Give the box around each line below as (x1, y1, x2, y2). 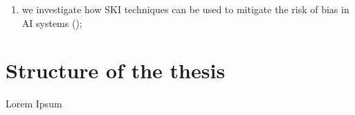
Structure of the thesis (6, 56, 226, 85)
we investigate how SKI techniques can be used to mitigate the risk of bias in (21, 2, 349, 16)
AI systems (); (21, 15, 82, 30)
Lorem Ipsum (6, 96, 62, 111)
